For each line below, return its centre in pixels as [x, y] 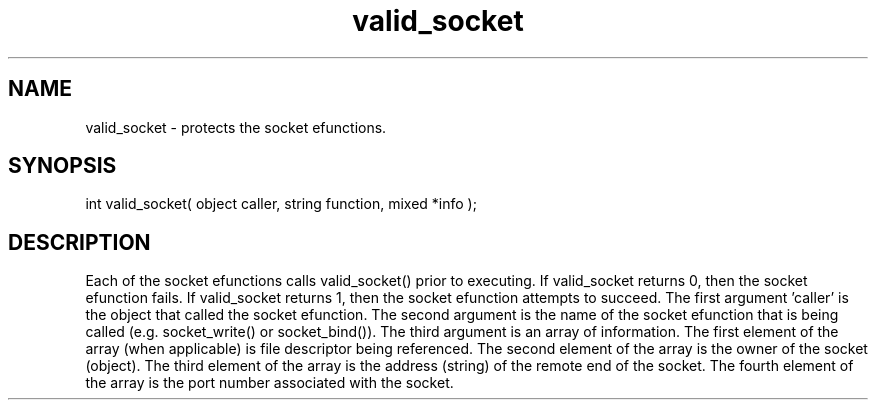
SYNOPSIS [62, 166]
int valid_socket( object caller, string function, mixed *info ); [281, 204]
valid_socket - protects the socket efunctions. [236, 127]
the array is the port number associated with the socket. [269, 383]
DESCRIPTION [79, 242]
